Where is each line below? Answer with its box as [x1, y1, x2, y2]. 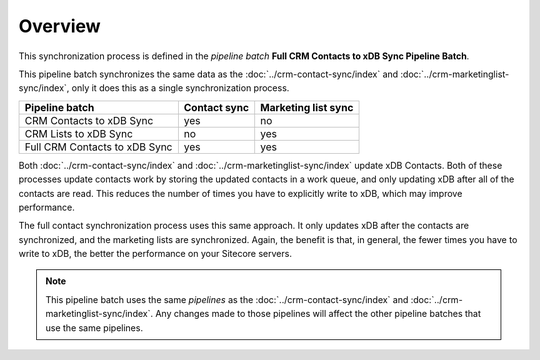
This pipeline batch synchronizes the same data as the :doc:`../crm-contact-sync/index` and [18, 68, 399, 80]
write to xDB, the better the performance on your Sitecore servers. [18, 248, 292, 260]
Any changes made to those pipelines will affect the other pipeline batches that [155, 308, 482, 320]
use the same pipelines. [45, 321, 144, 334]
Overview [18, 15, 101, 37]
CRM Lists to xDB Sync [24, 126, 134, 140]
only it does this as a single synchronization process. [71, 82, 290, 94]
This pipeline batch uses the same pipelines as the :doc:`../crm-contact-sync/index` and [45, 293, 409, 305]
